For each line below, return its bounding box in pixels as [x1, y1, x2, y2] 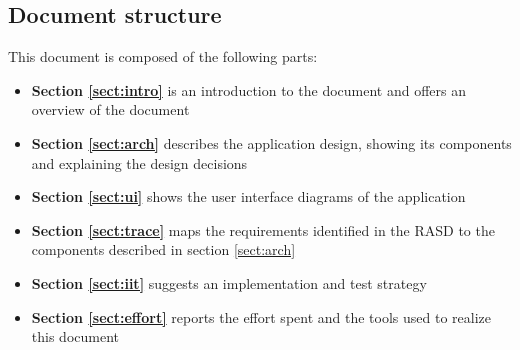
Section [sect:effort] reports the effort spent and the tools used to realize [31, 306, 492, 327]
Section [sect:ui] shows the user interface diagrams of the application [31, 186, 466, 207]
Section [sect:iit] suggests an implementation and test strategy [31, 272, 427, 293]
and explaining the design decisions [31, 152, 248, 173]
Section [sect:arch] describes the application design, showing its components [31, 132, 512, 153]
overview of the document [31, 99, 190, 120]
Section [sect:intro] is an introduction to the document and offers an [31, 79, 466, 100]
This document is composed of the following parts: [8, 46, 318, 67]
